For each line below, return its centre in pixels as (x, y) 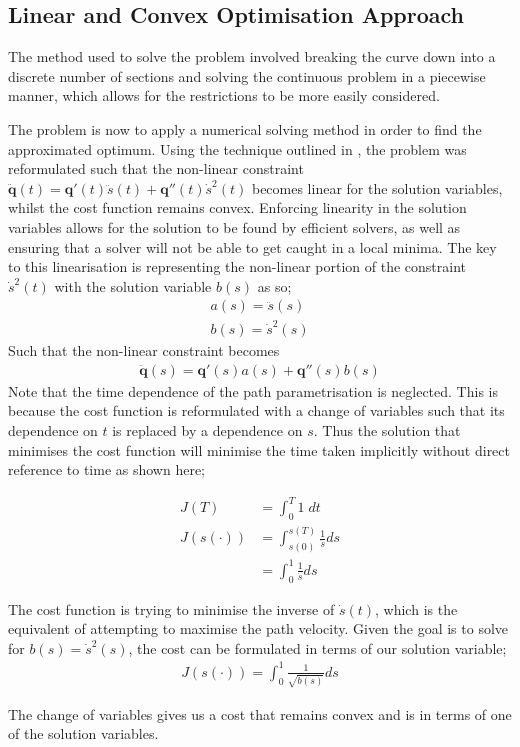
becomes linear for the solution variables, (377, 187)
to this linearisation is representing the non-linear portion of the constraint (237, 266)
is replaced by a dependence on (207, 429)
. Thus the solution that (387, 429)
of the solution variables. (83, 733)
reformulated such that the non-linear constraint (156, 168)
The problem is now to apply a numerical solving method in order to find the (245, 128)
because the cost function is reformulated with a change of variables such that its (256, 410)
